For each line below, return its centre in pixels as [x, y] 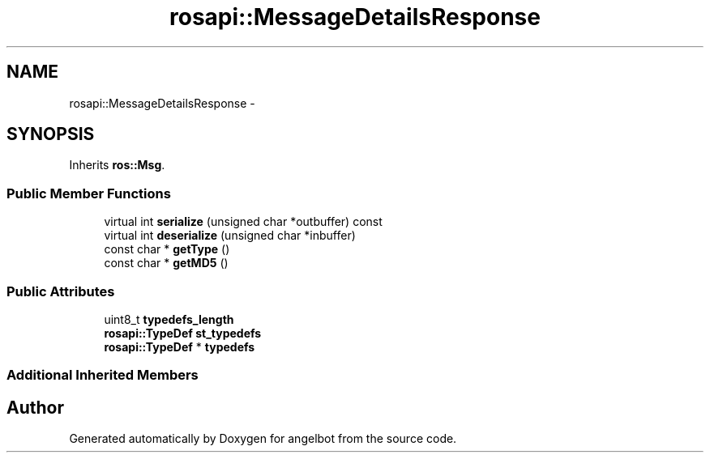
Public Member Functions [89, 193]
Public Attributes [61, 291]
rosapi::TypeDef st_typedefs [183, 333]
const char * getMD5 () [166, 263]
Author [35, 407]
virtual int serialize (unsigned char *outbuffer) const [243, 222]
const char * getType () [167, 249]
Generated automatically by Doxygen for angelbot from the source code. [263, 439]
